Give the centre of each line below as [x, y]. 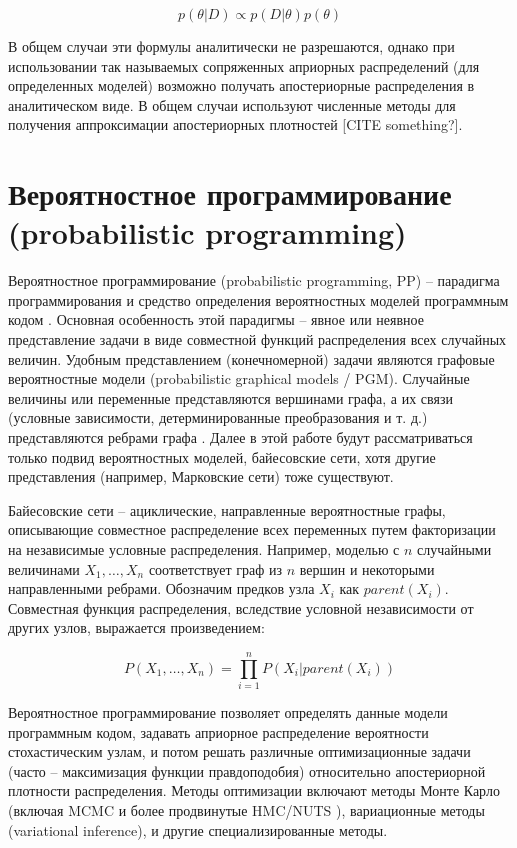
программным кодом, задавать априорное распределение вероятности [218, 731]
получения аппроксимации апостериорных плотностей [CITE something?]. [235, 124]
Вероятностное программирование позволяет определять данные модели [228, 712]
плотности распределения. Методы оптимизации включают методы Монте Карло [254, 790]
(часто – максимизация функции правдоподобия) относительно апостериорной [247, 770]
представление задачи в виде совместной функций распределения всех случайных [257, 339]
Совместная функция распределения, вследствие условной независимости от [241, 607]
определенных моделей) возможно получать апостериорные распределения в [241, 85]
